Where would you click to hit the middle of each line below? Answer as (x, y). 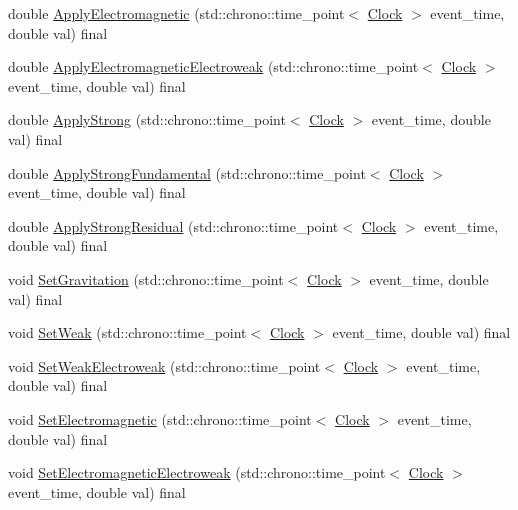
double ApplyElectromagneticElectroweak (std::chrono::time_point (213, 66)
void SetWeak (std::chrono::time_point (127, 332)
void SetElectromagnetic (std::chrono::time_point (160, 418)
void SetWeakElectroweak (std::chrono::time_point (164, 365)
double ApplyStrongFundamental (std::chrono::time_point (187, 172)
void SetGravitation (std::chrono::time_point (146, 278)
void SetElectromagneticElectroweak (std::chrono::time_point (197, 472)
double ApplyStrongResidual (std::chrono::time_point (173, 225)
